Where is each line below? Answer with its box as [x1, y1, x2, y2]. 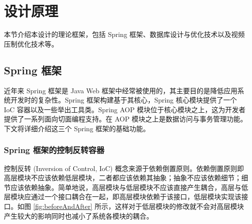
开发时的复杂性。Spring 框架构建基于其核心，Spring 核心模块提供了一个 [10, 95, 237, 105]
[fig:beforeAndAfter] [33, 201, 93, 211]
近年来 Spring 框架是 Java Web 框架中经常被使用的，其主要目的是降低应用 [4, 85, 237, 95]
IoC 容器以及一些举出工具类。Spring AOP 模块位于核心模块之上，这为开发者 [4, 104, 246, 114]
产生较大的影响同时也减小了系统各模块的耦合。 [4, 210, 153, 221]
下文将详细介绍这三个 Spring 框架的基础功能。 [4, 123, 150, 133]
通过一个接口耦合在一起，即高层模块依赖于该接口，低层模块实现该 [31, 191, 241, 202]
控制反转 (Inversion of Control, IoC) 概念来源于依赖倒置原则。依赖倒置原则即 [4, 163, 244, 173]
